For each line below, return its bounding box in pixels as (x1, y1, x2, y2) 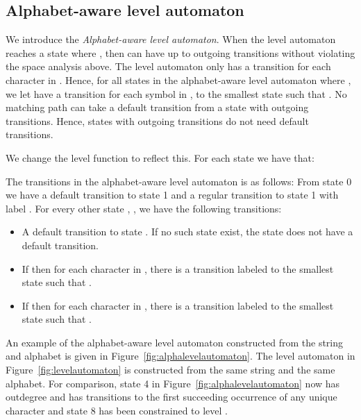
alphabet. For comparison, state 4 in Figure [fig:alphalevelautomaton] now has (6, 376, 340, 390)
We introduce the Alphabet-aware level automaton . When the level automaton (6, 32, 336, 47)
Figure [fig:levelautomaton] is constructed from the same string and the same (6, 362, 335, 377)
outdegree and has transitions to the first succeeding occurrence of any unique (6, 389, 337, 404)
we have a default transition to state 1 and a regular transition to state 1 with (6, 187, 339, 202)
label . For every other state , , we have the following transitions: (6, 201, 282, 215)
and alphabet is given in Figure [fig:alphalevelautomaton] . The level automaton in (6, 348, 355, 363)
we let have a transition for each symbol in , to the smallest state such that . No (6, 86, 347, 101)
